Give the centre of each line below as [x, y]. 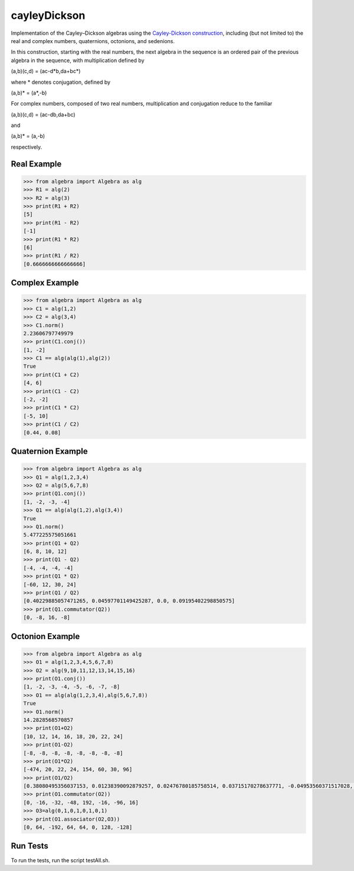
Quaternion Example [49, 451]
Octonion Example [45, 636]
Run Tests [29, 846]
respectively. [27, 147]
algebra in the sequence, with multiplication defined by [78, 60]
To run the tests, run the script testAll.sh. [60, 860]
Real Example [36, 164]
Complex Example [45, 283]
